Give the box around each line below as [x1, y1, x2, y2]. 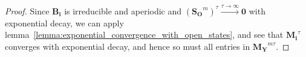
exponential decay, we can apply [5, 16, 124, 29]
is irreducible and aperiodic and [64, 4, 182, 17]
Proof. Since [5, 4, 50, 17]
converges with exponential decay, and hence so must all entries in [5, 40, 250, 52]
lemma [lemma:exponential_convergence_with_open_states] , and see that [5, 28, 284, 41]
